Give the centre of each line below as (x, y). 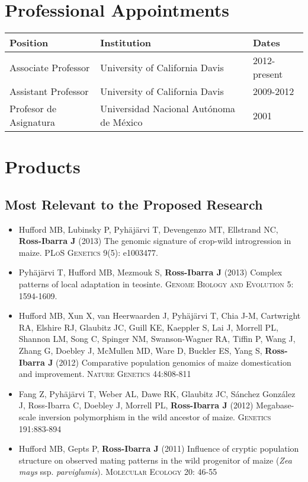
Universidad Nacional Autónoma (168, 109)
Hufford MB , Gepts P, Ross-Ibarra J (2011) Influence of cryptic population (159, 448)
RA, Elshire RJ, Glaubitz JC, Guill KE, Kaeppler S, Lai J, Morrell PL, (148, 327)
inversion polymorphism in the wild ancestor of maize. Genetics (155, 417)
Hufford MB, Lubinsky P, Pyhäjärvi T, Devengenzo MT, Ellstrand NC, (148, 229)
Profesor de (33, 109)
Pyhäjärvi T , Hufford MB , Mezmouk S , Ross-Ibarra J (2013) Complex (150, 272)
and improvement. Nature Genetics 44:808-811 (105, 374)
